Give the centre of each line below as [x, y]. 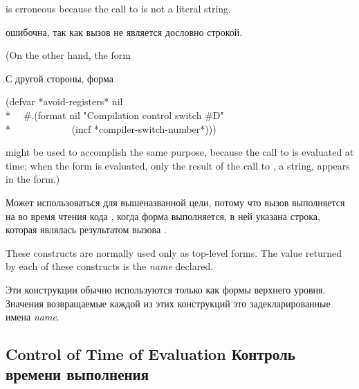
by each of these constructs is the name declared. [110, 266]
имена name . [33, 317]
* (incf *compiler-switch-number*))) [111, 128]
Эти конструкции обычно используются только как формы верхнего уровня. [166, 289]
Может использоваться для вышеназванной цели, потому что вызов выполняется [175, 202]
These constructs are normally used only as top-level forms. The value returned [174, 252]
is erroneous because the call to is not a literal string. [119, 8]
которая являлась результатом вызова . [86, 229]
